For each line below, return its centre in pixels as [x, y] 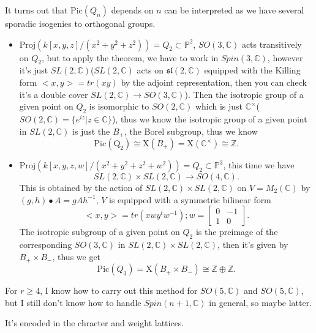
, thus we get [77, 256]
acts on [150, 70]
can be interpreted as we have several [234, 10]
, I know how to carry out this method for [119, 290]
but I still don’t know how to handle [73, 302]
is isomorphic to [119, 106]
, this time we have [259, 165]
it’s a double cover [54, 94]
